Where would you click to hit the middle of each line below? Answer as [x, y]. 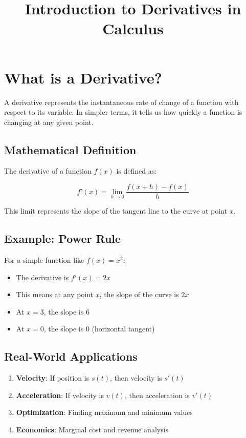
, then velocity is [136, 378]
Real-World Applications [71, 356]
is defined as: [137, 171]
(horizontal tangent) [123, 329]
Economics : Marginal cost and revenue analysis [92, 429]
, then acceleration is [157, 395]
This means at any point [55, 294]
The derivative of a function [48, 171]
